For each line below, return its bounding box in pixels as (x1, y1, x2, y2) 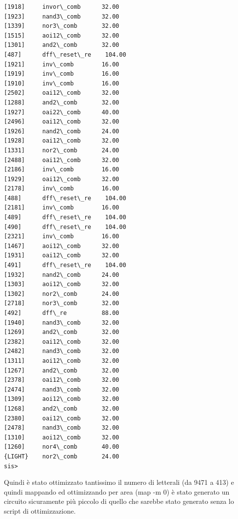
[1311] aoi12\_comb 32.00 (4, 357, 119, 364)
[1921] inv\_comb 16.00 (4, 61, 119, 68)
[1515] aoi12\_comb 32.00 (4, 32, 119, 39)
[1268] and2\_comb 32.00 (4, 405, 119, 412)
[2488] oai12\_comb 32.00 (4, 156, 119, 164)
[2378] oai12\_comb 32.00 (4, 376, 119, 384)
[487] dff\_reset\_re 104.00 (4, 51, 126, 58)
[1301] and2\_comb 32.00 (4, 42, 119, 49)
